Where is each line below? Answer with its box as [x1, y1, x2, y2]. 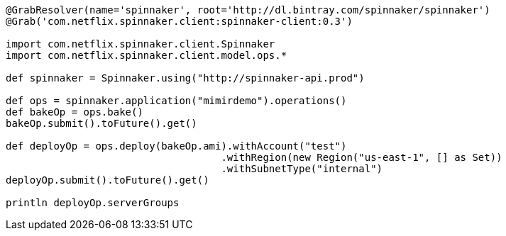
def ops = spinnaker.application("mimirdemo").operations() [6, 95, 347, 106]
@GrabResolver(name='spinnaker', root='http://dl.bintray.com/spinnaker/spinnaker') [6, 4, 490, 16]
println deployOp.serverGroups [6, 197, 180, 208]
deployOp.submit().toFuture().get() [6, 174, 209, 186]
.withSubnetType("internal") [221, 163, 383, 174]
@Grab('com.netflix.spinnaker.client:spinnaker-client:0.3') [6, 16, 353, 27]
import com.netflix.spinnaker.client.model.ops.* [6, 50, 287, 61]
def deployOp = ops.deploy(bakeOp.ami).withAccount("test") [6, 140, 347, 152]
